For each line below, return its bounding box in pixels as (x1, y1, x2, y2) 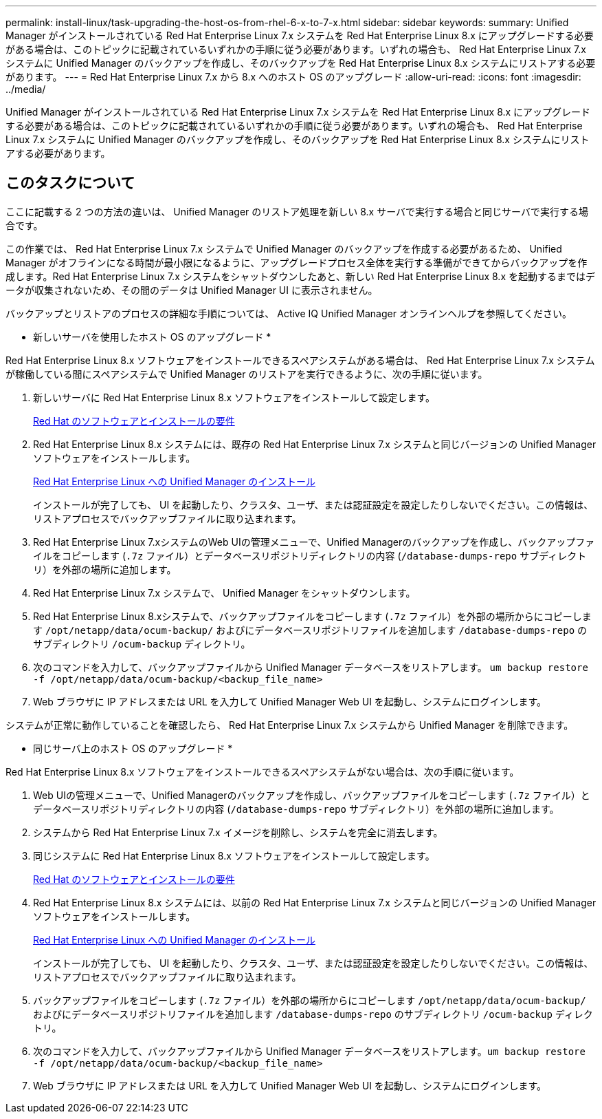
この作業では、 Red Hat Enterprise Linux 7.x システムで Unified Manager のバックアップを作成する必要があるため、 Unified (5, 242, 562, 255)
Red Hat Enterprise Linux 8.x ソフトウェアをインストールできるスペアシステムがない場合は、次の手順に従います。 (5, 765, 520, 778)
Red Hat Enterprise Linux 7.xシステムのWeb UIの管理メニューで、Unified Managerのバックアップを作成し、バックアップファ (33, 535, 595, 548)
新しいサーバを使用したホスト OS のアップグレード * (33, 330, 271, 343)
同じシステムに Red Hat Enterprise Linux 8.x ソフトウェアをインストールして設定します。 (33, 849, 435, 862)
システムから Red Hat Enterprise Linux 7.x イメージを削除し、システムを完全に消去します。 (33, 826, 443, 838)
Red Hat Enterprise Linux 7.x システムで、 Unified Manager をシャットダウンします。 (33, 586, 416, 599)
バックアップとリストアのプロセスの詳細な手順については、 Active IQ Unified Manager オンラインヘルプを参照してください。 (5, 307, 572, 319)
